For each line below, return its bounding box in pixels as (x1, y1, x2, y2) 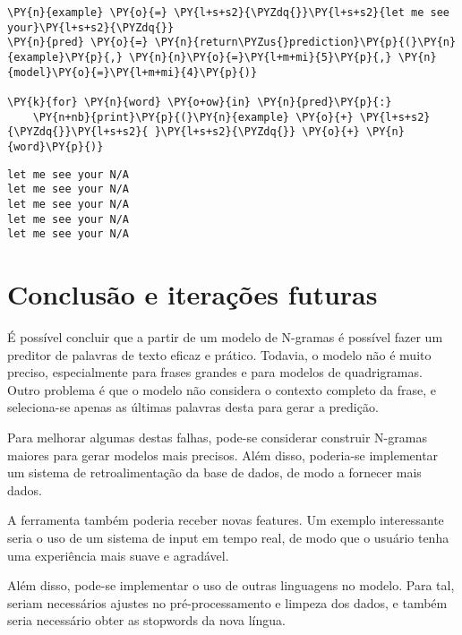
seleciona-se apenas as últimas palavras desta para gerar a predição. (7, 398, 379, 416)
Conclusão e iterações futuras (7, 276, 378, 313)
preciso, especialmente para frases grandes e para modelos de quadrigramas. (7, 363, 423, 382)
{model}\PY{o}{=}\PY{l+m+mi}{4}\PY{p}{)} (7, 65, 258, 79)
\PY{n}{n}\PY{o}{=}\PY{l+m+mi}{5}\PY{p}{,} (129, 50, 392, 64)
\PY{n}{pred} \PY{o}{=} (7, 36, 149, 49)
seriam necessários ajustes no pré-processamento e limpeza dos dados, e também (7, 593, 448, 612)
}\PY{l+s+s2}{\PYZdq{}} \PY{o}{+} (154, 125, 360, 139)
